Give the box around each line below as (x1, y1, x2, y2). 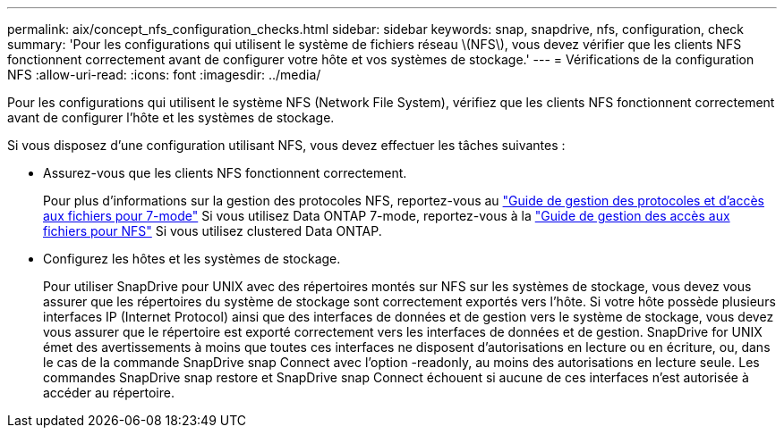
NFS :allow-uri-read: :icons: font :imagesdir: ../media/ (7, 67, 321, 82)
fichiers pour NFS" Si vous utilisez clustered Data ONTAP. (43, 223, 382, 238)
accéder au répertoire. (43, 385, 175, 400)
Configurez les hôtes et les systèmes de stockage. (43, 251, 341, 266)
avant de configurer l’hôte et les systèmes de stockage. (7, 110, 335, 125)
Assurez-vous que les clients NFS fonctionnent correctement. (43, 165, 407, 180)
